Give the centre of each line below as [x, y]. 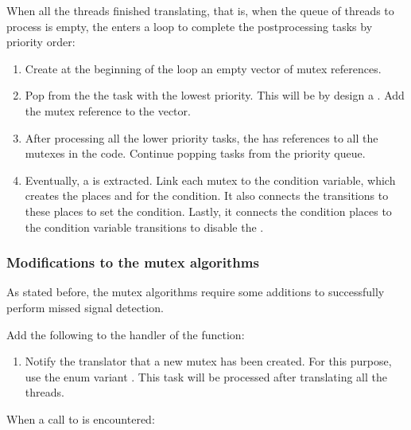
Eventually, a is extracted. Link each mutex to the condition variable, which [210, 180]
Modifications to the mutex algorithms [133, 262]
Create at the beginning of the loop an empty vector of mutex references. [203, 68]
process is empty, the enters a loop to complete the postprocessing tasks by [190, 26]
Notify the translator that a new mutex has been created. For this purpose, [208, 361]
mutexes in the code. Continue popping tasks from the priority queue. [195, 153]
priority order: [41, 42]
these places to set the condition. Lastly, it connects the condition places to [208, 211]
